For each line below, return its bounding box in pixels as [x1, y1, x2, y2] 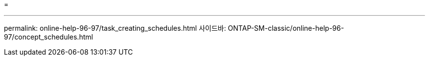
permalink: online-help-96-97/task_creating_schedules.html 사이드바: [4, 24, 226, 32]
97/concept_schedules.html [4, 33, 93, 41]
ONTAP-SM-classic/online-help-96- [228, 24, 344, 32]
